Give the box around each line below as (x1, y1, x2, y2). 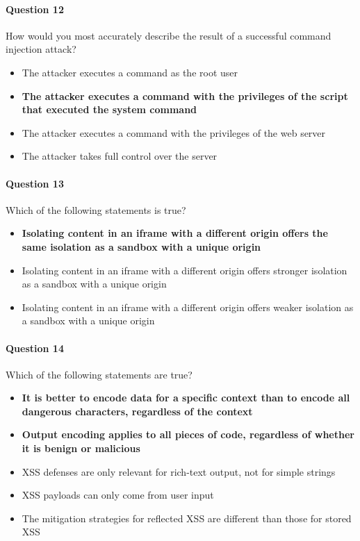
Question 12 (6, 1, 64, 16)
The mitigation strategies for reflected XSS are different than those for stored (22, 510, 352, 525)
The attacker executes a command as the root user (22, 65, 238, 79)
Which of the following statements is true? (6, 202, 186, 217)
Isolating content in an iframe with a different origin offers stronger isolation (22, 263, 347, 277)
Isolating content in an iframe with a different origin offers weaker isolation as (22, 299, 354, 314)
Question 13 (6, 176, 64, 190)
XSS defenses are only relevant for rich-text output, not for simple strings (22, 464, 336, 478)
